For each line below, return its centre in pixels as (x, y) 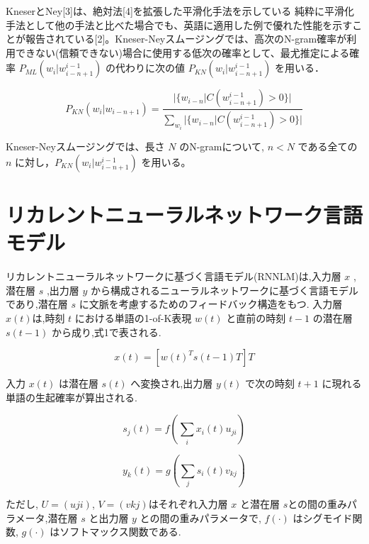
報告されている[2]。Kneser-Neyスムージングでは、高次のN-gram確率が (186, 39)
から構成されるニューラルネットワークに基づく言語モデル (225, 290)
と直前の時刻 (256, 317)
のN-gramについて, (222, 146)
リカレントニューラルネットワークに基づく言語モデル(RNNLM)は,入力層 (174, 276)
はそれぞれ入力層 (188, 504)
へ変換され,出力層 (172, 383)
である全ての (328, 146)
